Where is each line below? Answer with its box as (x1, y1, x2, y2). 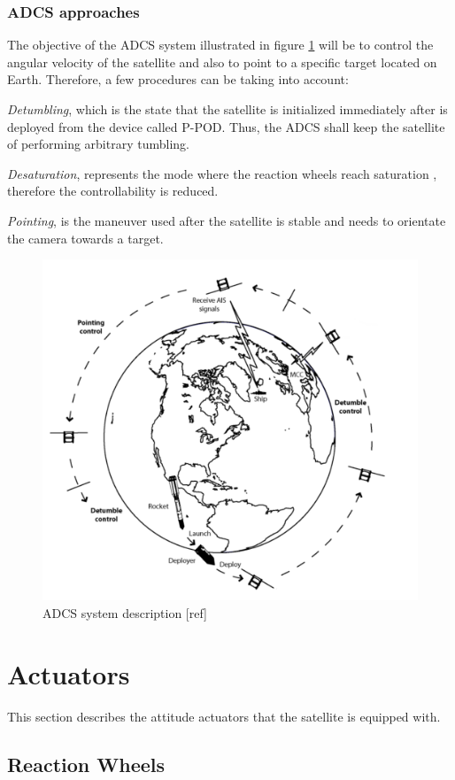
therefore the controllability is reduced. (7, 181, 219, 200)
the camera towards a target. (7, 228, 164, 247)
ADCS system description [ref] (42, 603, 208, 622)
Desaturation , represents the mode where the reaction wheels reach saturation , (7, 164, 437, 182)
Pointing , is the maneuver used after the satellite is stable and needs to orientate (7, 211, 446, 229)
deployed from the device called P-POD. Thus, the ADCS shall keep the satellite (7, 117, 445, 135)
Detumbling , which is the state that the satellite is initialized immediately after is (7, 100, 448, 118)
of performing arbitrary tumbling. (7, 135, 189, 153)
